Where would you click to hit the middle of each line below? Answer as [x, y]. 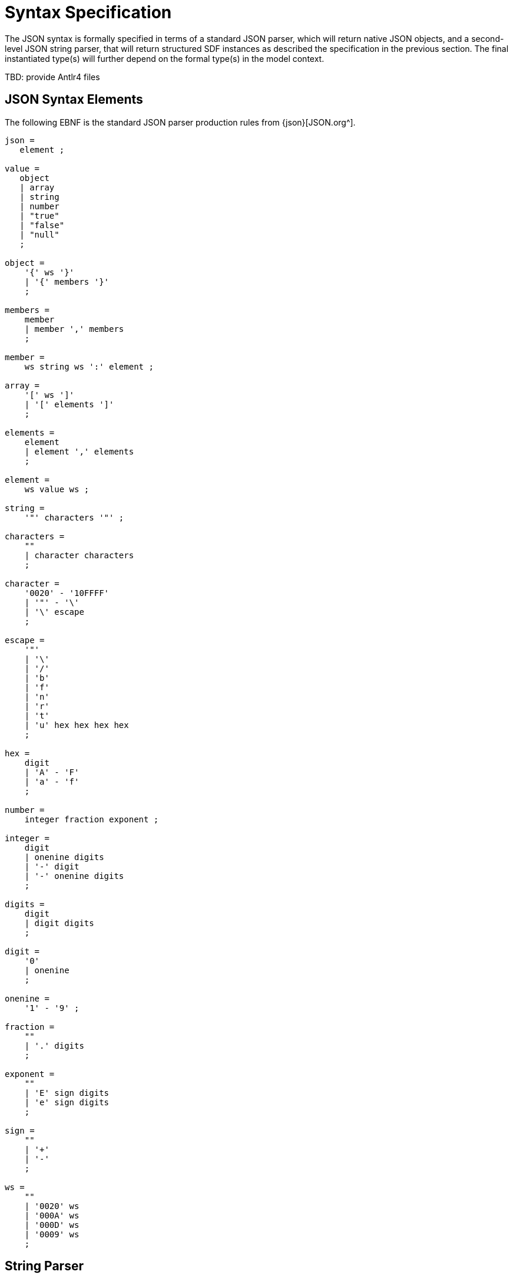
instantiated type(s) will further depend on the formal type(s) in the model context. [165, 58]
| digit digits [59, 923]
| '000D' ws [52, 1225]
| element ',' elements [79, 451]
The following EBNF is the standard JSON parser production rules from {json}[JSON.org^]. [180, 122]
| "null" [39, 234]
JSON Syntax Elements [74, 100]
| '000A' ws [52, 1215]
